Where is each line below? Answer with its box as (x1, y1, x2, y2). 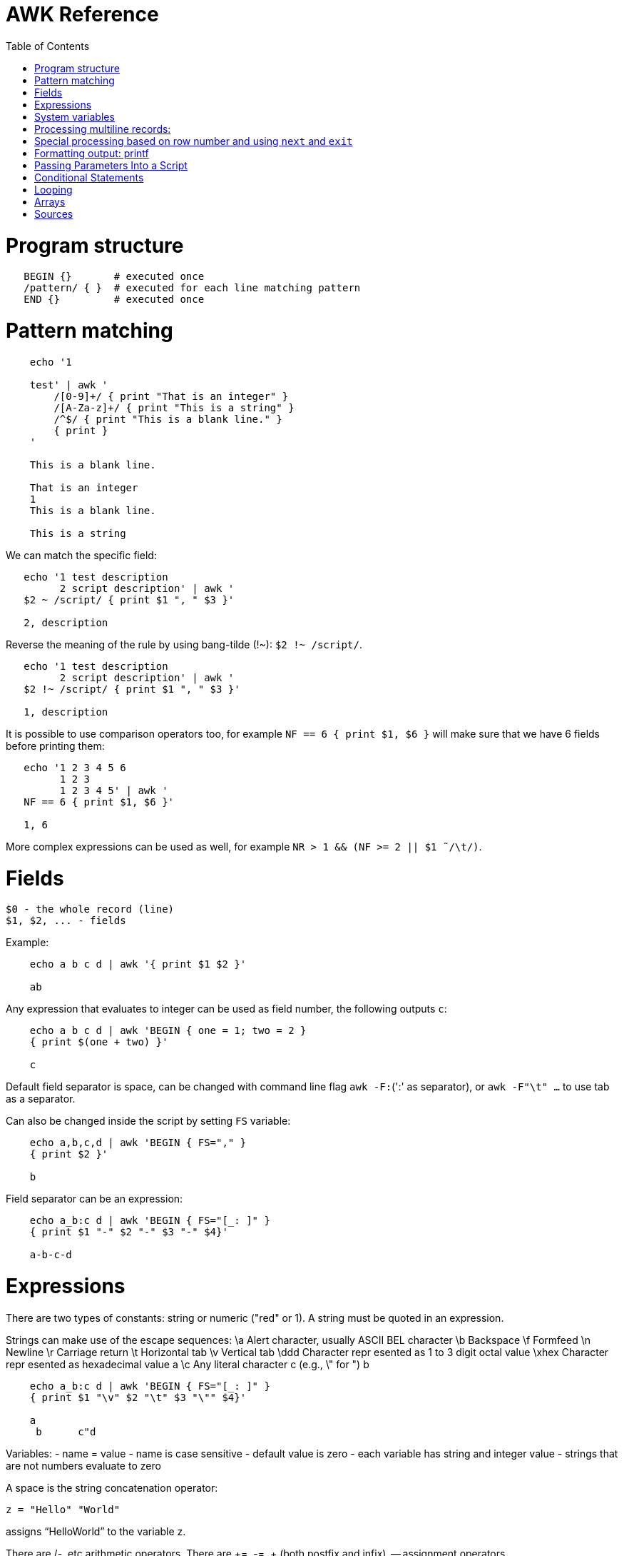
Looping (34, 183, 73, 196)
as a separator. (6, 1093, 76, 1105)
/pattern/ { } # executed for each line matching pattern (24, 282, 361, 294)
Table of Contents (6, 39, 90, 52)
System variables (34, 110, 115, 123)
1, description (24, 706, 108, 718)
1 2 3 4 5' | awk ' (59, 784, 168, 796)
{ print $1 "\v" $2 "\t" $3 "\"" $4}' (29, 1391, 247, 1403)
